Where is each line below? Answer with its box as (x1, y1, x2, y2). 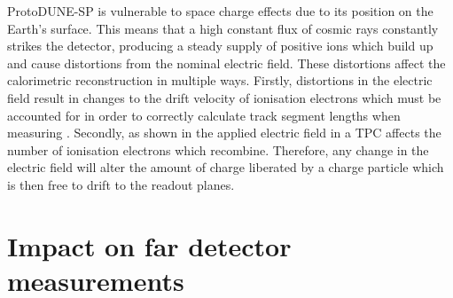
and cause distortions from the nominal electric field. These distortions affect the (7, 53, 446, 72)
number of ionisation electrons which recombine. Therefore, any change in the (7, 140, 429, 159)
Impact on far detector (7, 227, 292, 263)
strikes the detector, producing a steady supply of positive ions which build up (7, 36, 433, 55)
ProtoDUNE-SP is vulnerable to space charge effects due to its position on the (7, 2, 433, 20)
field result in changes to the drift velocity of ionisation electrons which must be (7, 88, 441, 106)
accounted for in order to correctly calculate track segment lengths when (7, 106, 401, 124)
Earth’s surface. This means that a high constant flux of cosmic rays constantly (7, 19, 439, 37)
